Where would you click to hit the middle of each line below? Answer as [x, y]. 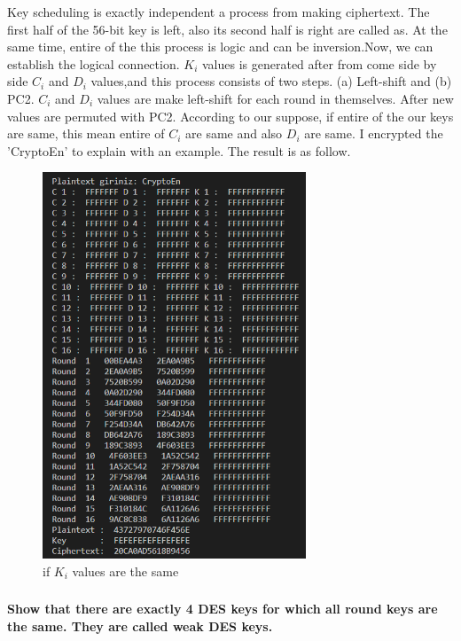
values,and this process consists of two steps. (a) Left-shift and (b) [271, 81]
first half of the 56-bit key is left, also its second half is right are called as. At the [227, 29]
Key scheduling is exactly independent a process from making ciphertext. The [219, 12]
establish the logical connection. [94, 63]
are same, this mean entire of [86, 133]
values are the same [125, 571]
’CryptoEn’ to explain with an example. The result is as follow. [179, 150]
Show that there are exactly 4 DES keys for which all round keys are [223, 609]
